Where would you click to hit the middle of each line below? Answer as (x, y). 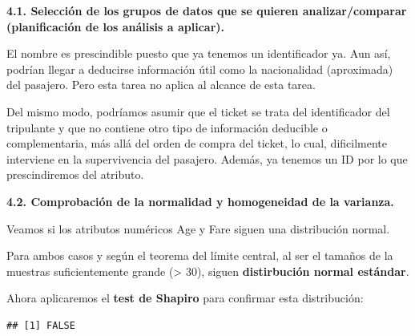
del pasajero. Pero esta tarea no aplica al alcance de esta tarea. (161, 85)
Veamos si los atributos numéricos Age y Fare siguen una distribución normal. (198, 228)
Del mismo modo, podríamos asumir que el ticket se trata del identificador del (198, 111)
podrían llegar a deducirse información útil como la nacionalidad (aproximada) (200, 69)
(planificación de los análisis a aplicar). (116, 26)
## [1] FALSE (41, 325)
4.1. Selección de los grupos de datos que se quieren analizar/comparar (207, 10)
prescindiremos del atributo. (75, 174)
